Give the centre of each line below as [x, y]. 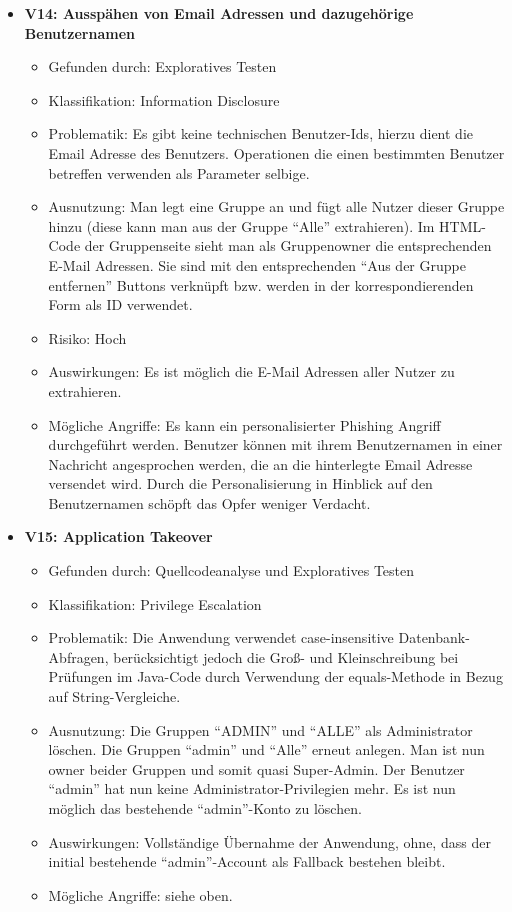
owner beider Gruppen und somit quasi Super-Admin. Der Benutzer [256, 768]
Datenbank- [434, 637]
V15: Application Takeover [118, 536]
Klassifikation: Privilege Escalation [155, 603]
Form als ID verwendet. [120, 304]
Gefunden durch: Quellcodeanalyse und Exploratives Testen [231, 570]
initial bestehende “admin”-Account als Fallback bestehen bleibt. [247, 861]
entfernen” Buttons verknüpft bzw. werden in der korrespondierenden [261, 284]
